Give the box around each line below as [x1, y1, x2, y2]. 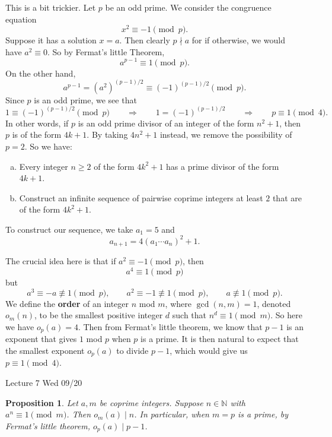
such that [172, 309, 207, 321]
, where [165, 297, 191, 309]
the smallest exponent [5, 344, 85, 356]
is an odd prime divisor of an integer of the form [78, 116, 254, 129]
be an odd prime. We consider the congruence [105, 1, 272, 13]
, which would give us [170, 344, 248, 356]
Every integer [19, 160, 68, 172]
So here [275, 309, 302, 321]
